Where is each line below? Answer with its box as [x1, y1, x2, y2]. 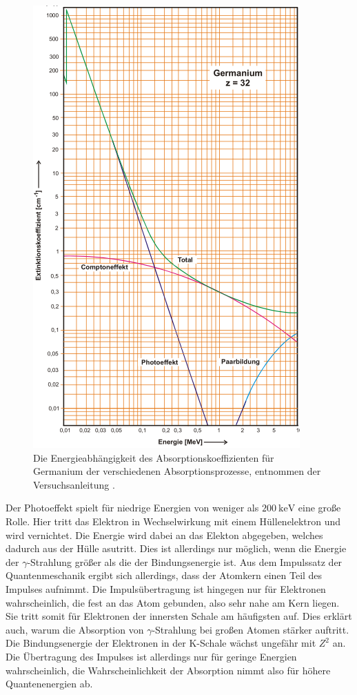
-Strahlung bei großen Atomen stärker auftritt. [152, 622, 349, 636]
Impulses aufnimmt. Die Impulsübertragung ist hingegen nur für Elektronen [6, 581, 326, 596]
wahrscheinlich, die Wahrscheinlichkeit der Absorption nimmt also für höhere [6, 663, 331, 677]
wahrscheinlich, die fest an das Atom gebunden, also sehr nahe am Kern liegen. [6, 595, 340, 609]
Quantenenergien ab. [6, 676, 93, 691]
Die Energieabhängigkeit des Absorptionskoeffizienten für [33, 450, 274, 464]
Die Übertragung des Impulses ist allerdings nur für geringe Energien [6, 649, 297, 663]
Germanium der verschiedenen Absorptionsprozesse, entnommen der [33, 464, 321, 478]
